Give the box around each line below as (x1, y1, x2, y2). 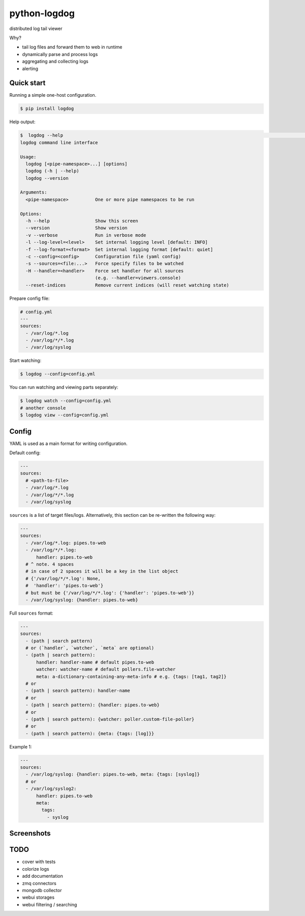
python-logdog (9, 8, 75, 19)
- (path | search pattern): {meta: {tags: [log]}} (25, 731, 155, 736)
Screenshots (9, 829, 51, 838)
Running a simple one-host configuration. (9, 92, 97, 98)
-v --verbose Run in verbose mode (25, 232, 146, 238)
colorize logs (22, 866, 49, 872)
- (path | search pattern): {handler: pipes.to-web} (25, 702, 160, 708)
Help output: (9, 119, 36, 125)
